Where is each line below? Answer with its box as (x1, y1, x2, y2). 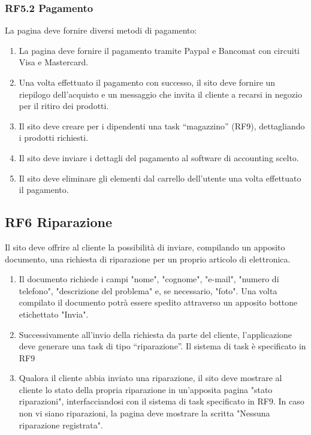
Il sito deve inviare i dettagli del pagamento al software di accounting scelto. (19, 151, 299, 164)
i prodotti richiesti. (19, 131, 89, 144)
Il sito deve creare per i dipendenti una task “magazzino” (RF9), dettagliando (19, 119, 305, 132)
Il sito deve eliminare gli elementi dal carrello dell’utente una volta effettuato (19, 171, 301, 184)
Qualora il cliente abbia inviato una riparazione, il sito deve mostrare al (19, 371, 282, 384)
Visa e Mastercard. (19, 56, 89, 68)
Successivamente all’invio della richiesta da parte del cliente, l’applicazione (19, 328, 292, 340)
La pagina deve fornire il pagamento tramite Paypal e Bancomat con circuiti (19, 44, 300, 56)
